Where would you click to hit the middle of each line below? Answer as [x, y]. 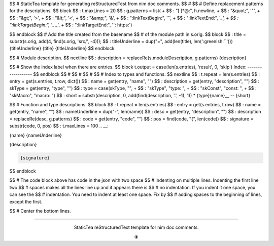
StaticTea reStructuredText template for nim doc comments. [136, 227]
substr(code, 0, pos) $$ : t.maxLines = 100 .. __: [59, 126]
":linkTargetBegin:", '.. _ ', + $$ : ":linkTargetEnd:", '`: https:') [71, 25]
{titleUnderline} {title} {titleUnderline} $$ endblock [62, 49]
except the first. [26, 201]
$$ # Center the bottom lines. [40, 211]
